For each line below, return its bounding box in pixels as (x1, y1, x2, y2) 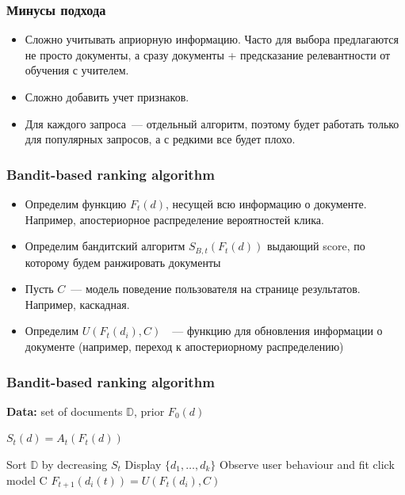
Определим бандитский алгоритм (25, 238, 185, 254)
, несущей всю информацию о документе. (165, 196, 367, 211)
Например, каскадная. (25, 295, 130, 312)
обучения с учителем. (25, 62, 129, 78)
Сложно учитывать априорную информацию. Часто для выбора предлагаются (25, 31, 399, 48)
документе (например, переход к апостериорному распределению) (25, 338, 344, 355)
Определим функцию (25, 196, 127, 211)
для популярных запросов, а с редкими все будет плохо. (25, 131, 296, 147)
